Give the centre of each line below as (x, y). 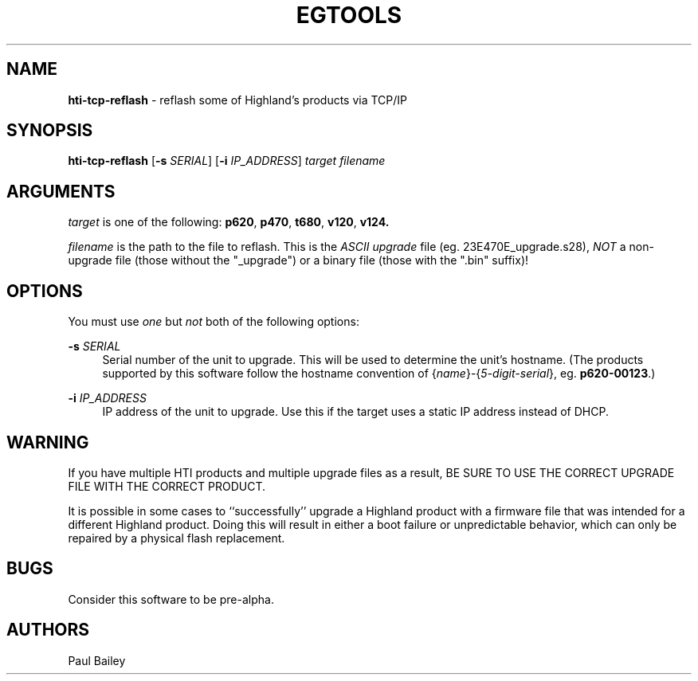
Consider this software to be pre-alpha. (171, 599)
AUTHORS (48, 630)
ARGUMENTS (61, 191)
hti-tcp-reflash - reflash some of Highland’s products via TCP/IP (238, 100)
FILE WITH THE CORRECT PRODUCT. (167, 486)
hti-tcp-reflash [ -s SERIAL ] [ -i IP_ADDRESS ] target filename (227, 161)
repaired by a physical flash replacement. (176, 538)
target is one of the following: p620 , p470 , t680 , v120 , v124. (229, 222)
